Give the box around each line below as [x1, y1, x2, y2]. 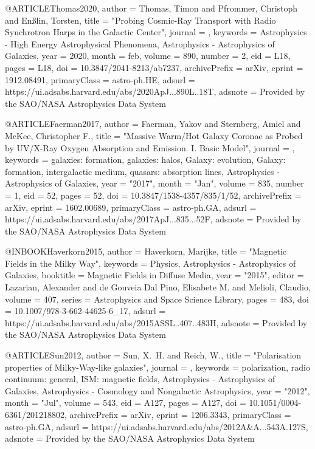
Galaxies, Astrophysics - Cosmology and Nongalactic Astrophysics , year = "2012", [5, 384, 310, 397]
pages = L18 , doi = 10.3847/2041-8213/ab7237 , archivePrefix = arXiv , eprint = [5, 61, 303, 74]
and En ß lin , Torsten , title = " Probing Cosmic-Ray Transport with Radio [5, 13, 276, 26]
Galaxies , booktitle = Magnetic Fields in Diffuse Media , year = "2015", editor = [5, 269, 304, 281]
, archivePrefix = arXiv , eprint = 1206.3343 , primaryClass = [64, 408, 291, 420]
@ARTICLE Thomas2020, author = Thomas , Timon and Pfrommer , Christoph [5, 2, 298, 14]
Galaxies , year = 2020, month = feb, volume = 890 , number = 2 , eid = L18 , [5, 49, 291, 62]
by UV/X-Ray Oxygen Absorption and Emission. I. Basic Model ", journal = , [5, 141, 295, 154]
